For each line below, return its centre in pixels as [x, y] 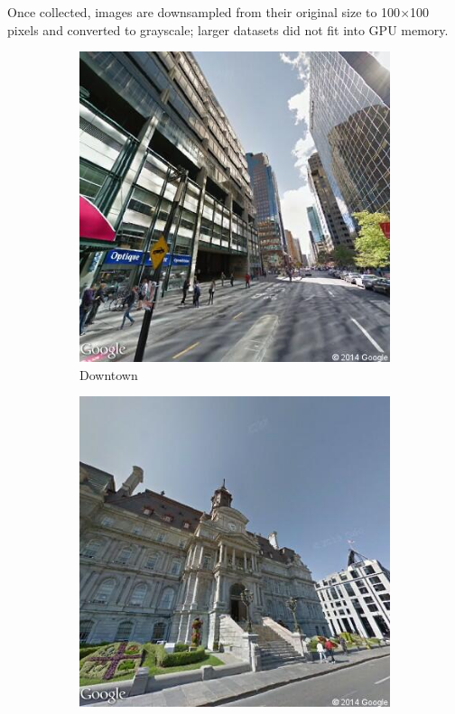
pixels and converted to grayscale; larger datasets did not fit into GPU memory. [228, 29]
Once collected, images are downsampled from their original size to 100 [204, 12]
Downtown [109, 374]
